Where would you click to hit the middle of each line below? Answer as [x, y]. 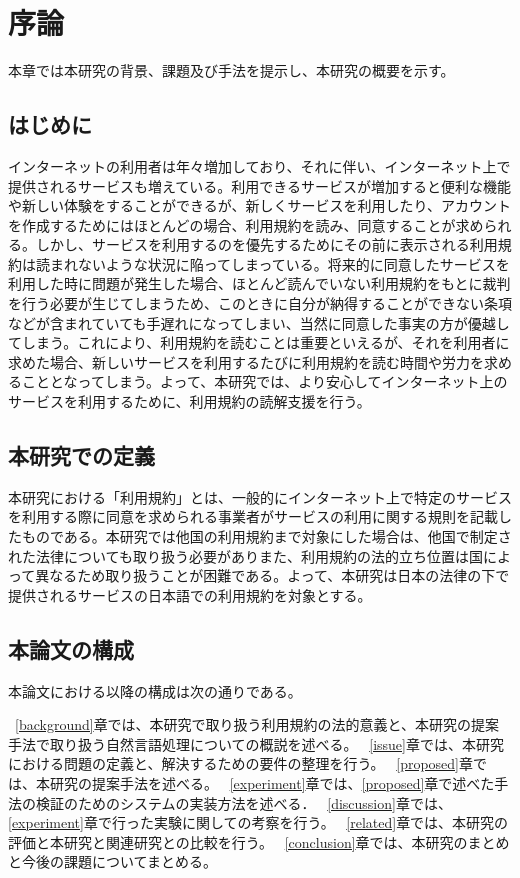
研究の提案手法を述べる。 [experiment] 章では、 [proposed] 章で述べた [272, 782]
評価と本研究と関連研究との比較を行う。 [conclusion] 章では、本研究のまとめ [259, 841]
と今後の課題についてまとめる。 [112, 861]
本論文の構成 [71, 648]
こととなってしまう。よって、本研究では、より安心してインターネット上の [264, 381]
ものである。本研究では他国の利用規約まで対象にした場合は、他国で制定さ [266, 536]
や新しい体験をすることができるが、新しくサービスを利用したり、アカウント [259, 205]
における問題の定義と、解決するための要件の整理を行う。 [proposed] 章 [241, 763]
